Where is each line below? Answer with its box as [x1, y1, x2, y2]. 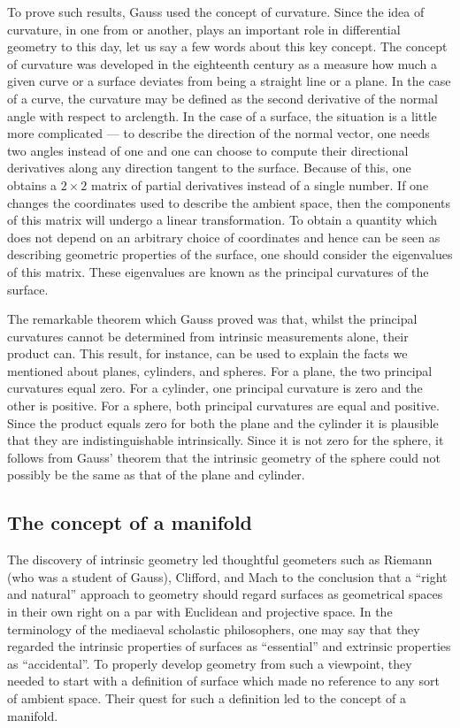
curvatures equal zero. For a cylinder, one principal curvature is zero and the [7, 379, 423, 397]
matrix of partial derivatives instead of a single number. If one [90, 175, 429, 194]
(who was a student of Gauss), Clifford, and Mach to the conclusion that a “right [7, 567, 448, 586]
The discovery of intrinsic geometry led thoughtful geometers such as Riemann [7, 550, 433, 569]
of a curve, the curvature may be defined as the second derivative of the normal [7, 88, 438, 107]
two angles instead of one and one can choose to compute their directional [7, 141, 409, 159]
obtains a [7, 175, 57, 194]
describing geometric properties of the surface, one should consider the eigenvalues [7, 245, 453, 264]
